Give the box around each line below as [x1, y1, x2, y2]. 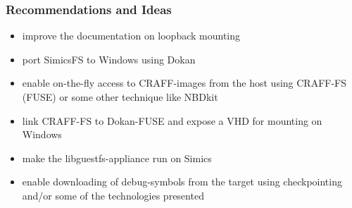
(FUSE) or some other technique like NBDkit [22, 90, 218, 104]
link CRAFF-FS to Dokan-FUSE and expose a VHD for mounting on [22, 113, 322, 128]
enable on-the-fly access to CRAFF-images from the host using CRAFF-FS [22, 75, 347, 90]
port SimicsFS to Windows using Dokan [22, 51, 196, 66]
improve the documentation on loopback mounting [22, 28, 241, 43]
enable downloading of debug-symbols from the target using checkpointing [22, 174, 342, 189]
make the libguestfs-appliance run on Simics [22, 150, 212, 165]
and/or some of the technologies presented [22, 188, 204, 202]
